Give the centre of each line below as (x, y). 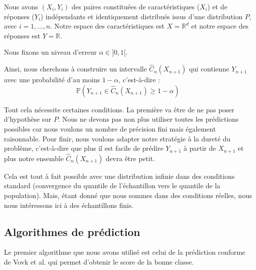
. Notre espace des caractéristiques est (107, 26)
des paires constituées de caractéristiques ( (136, 6)
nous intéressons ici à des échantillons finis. (69, 205)
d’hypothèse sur (28, 119)
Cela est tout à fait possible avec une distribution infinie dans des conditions (119, 176)
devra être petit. (130, 158)
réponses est (22, 35)
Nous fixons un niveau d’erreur (50, 52)
